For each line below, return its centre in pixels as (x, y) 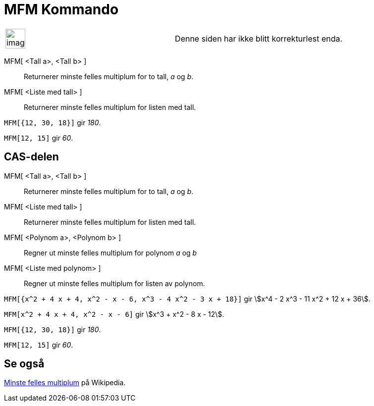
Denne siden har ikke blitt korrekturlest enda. (259, 38)
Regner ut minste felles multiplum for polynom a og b (110, 253)
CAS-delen (31, 157)
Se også (24, 364)
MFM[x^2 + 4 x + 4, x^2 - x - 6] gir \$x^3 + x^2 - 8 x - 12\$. (114, 314)
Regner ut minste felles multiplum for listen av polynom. (114, 283)
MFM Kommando (61, 9)
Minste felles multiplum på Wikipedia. (65, 383)
